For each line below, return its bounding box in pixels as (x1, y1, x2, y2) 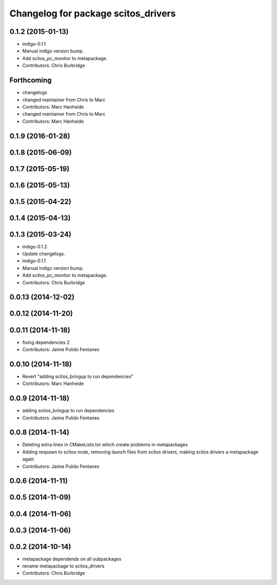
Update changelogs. (22, 251, 65, 257)
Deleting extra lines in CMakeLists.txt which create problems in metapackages (22, 442, 188, 448)
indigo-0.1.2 (22, 243, 47, 249)
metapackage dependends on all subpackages (22, 556, 122, 562)
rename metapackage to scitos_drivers (22, 563, 105, 569)
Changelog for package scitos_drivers (9, 8, 176, 19)
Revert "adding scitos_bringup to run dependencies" (22, 373, 133, 379)
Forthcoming (9, 76, 52, 85)
